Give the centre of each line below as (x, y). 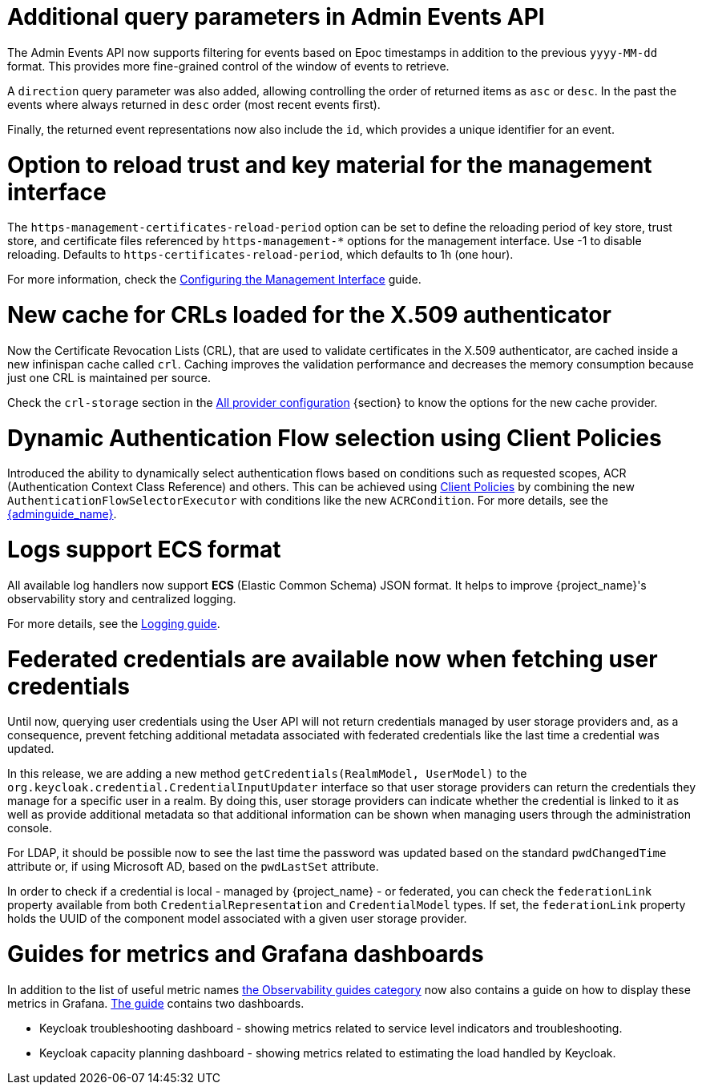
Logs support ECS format (144, 550)
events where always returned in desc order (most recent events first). (194, 104)
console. (30, 828)
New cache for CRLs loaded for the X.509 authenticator (309, 315)
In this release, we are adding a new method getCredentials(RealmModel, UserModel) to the (267, 774)
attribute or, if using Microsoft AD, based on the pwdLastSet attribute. (193, 867)
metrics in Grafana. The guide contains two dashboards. (156, 1003)
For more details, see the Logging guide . (114, 623)
